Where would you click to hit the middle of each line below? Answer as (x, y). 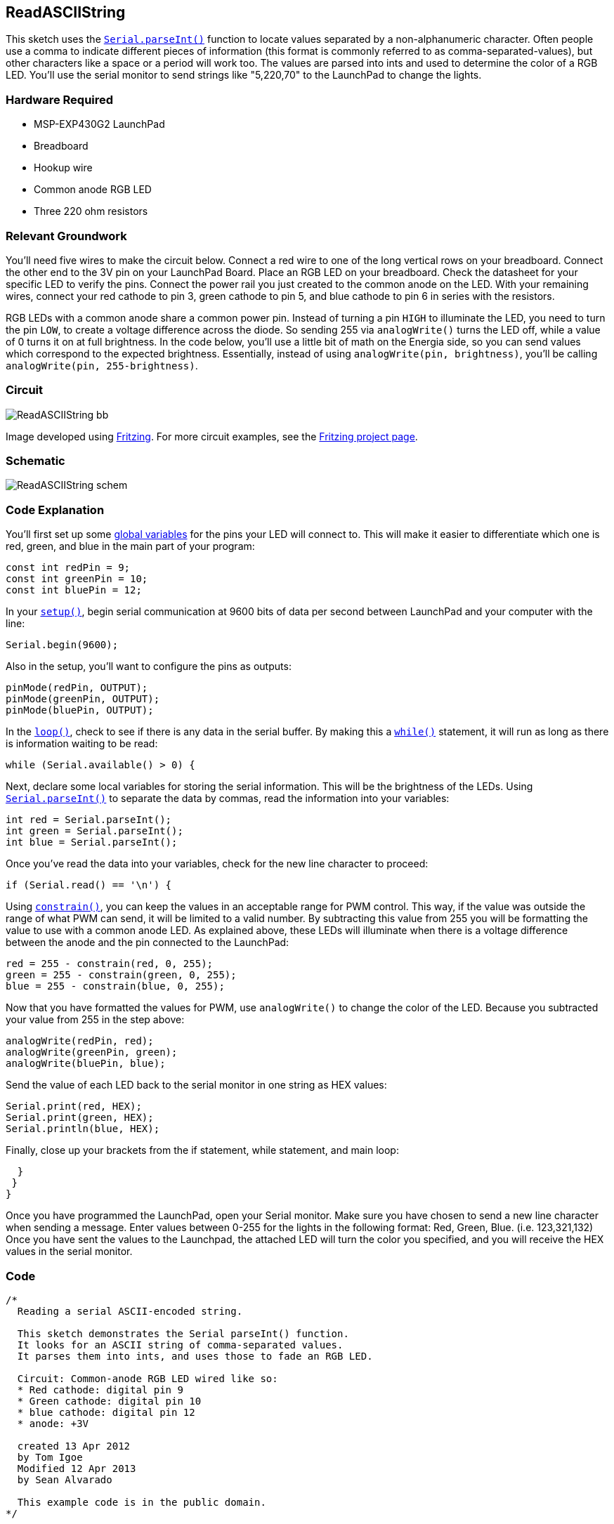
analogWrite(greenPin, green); (92, 1052)
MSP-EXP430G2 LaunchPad (99, 124)
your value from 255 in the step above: (95, 1020)
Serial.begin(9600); (62, 645)
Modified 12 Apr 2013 (77, 1468)
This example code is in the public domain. (142, 1502)
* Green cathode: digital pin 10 (109, 1401)
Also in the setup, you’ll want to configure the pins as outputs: (149, 666)
